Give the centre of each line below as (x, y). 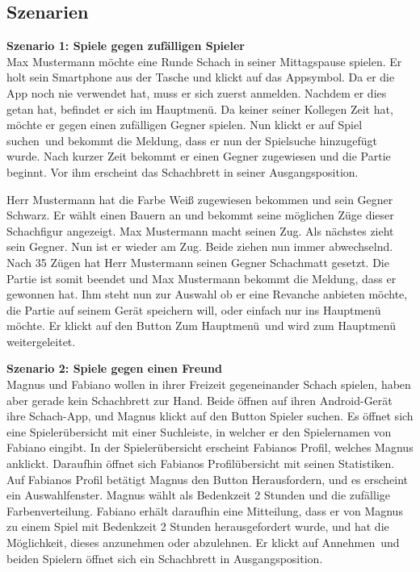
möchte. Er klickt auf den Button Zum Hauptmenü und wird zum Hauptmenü (201, 326)
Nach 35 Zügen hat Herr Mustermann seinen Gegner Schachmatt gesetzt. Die (198, 262)
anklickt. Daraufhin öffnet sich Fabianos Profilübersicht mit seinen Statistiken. (201, 463)
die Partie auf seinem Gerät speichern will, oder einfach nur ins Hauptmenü (194, 309)
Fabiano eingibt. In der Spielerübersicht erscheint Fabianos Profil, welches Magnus (210, 447)
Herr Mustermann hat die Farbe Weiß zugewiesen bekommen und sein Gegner (200, 199)
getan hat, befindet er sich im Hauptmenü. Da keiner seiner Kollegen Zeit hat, (200, 109)
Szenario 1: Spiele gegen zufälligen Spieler (126, 46)
